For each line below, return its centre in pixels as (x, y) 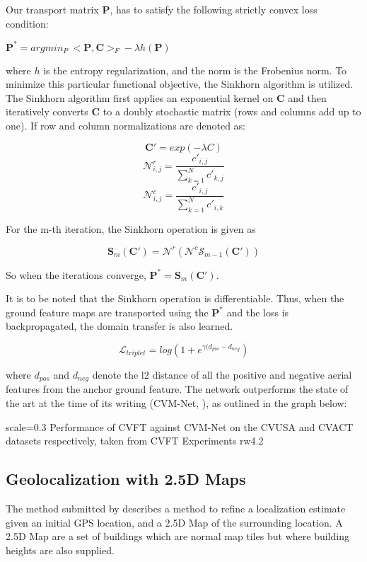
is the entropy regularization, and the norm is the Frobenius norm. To (195, 70)
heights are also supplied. (60, 550)
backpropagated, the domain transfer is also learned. (120, 326)
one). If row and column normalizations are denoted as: (126, 126)
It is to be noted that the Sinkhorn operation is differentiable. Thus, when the (175, 298)
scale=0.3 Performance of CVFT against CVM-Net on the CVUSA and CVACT (180, 426)
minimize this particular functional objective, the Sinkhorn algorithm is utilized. (180, 84)
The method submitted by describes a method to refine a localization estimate (176, 508)
